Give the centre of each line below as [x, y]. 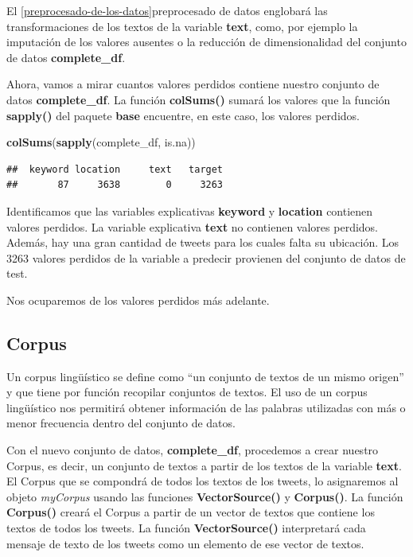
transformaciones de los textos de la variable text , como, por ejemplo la [182, 26]
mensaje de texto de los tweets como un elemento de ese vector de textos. [185, 543]
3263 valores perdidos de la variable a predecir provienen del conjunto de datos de [206, 257]
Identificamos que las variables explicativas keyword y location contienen [190, 210]
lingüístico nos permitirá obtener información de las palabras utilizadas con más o [206, 407]
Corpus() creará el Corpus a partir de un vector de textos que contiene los [191, 512]
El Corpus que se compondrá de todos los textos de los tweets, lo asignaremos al [203, 481]
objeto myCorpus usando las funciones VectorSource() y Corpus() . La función [205, 496]
